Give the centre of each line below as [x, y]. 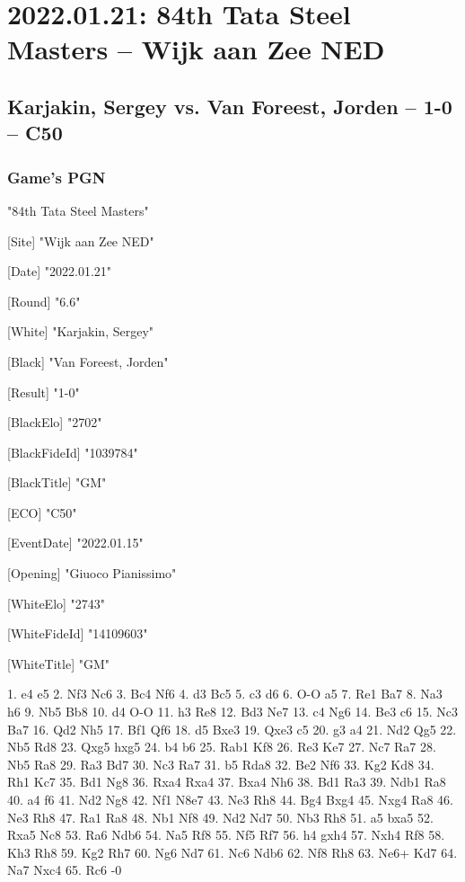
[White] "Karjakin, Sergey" [81, 331]
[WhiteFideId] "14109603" [78, 633]
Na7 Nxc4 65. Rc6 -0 [65, 870]
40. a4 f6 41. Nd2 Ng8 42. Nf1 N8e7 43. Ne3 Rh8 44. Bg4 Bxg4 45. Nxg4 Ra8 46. [230, 800]
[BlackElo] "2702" [55, 422]
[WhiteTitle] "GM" [59, 663]
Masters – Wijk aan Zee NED [196, 49]
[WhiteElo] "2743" [57, 603]
